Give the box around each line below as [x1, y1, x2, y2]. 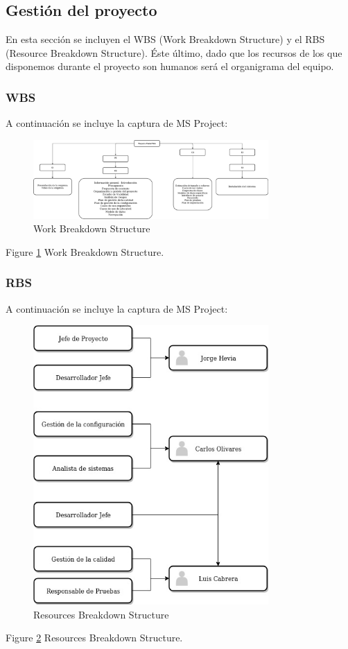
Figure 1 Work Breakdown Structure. [6, 244, 164, 259]
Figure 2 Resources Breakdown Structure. [6, 630, 183, 645]
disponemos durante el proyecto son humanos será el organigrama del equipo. [6, 59, 334, 73]
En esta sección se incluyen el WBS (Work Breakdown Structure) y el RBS [6, 32, 325, 46]
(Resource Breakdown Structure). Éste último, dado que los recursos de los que [6, 45, 342, 60]
